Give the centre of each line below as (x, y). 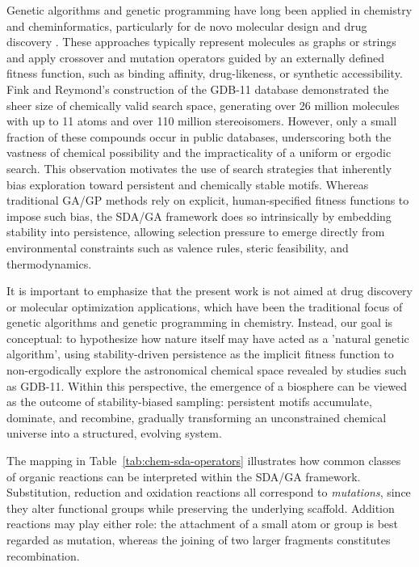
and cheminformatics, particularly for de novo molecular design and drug (187, 25)
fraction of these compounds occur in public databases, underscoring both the (199, 136)
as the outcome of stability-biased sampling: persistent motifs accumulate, (189, 402)
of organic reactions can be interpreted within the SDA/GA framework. (184, 476)
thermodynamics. (49, 263)
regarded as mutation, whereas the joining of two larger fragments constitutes (199, 539)
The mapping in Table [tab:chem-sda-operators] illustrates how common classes (204, 461)
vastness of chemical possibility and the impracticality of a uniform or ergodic (199, 152)
